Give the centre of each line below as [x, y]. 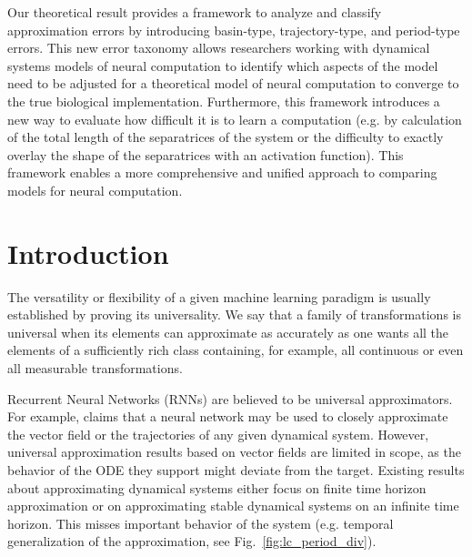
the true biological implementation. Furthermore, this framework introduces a [224, 101]
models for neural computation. [95, 190]
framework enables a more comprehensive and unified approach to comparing [222, 172]
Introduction [88, 253]
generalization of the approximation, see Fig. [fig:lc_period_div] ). [192, 541]
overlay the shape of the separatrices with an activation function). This [206, 154]
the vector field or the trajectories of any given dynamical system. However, [218, 434]
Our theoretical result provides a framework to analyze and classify [195, 12]
